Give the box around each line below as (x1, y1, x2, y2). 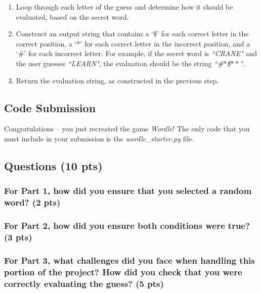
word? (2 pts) (4, 196, 61, 209)
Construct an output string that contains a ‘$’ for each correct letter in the (16, 28, 249, 39)
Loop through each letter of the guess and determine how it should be (16, 2, 233, 12)
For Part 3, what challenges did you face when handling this (4, 254, 255, 266)
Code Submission (4, 100, 96, 115)
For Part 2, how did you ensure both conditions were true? (4, 219, 250, 232)
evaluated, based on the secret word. (16, 11, 129, 22)
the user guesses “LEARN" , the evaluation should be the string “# (16, 58, 224, 68)
